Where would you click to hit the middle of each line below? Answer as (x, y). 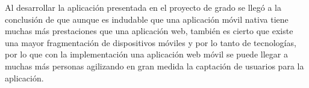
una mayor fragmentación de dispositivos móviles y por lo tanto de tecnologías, (151, 42)
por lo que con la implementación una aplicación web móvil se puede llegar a (146, 54)
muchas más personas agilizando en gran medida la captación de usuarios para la (154, 66)
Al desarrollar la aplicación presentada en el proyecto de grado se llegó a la (143, 7)
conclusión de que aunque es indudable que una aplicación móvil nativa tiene (147, 19)
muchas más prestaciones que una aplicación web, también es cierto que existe (149, 31)
